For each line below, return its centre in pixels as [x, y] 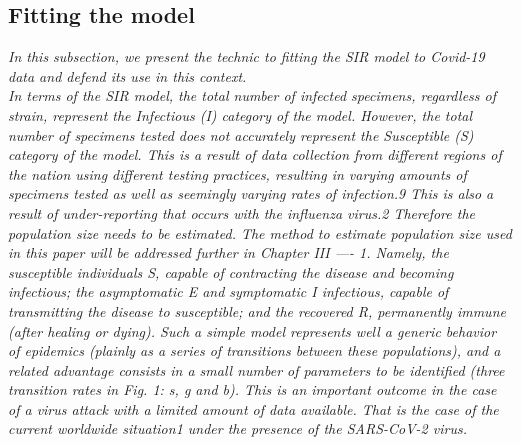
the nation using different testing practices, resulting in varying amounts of [237, 173]
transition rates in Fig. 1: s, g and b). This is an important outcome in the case [252, 389]
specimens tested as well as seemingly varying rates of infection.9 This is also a [251, 193]
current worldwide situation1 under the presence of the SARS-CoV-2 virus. [237, 428]
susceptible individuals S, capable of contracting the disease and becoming [231, 271]
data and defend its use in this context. [127, 75]
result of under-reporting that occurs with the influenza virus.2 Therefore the [241, 212]
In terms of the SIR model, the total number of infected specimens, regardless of [252, 95]
